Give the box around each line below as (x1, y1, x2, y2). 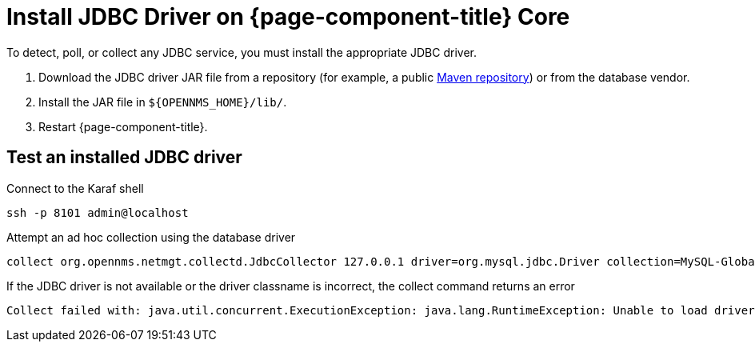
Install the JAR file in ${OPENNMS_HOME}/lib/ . (38, 94, 287, 109)
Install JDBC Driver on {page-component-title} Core (6, 3, 570, 30)
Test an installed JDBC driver (6, 147, 242, 168)
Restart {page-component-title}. (38, 119, 208, 134)
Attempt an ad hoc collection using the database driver (6, 230, 296, 244)
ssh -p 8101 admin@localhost (6, 206, 189, 219)
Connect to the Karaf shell (6, 181, 144, 195)
